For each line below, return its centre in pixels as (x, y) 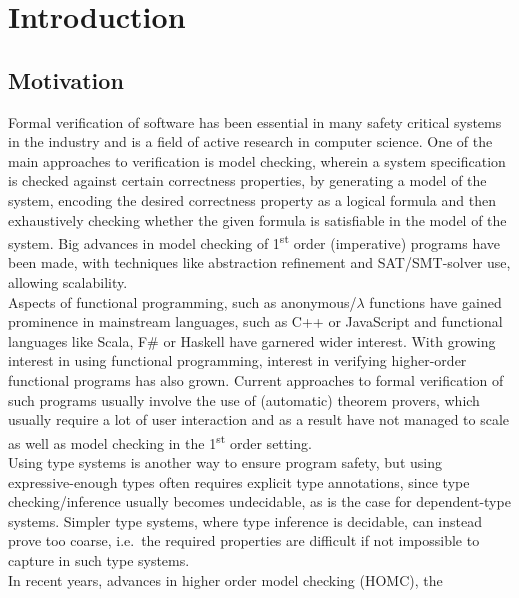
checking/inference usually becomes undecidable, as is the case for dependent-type (259, 501)
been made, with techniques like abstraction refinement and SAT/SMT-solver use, (259, 262)
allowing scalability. (68, 281)
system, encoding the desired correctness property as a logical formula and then (252, 199)
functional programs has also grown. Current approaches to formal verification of (256, 379)
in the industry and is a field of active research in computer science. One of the (250, 141)
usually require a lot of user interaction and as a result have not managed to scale (259, 419)
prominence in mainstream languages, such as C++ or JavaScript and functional (255, 321)
